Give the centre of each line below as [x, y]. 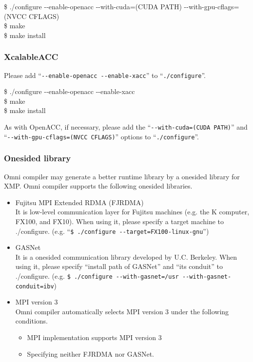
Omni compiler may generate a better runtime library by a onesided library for [122, 176]
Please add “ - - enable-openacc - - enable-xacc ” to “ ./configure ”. [105, 75]
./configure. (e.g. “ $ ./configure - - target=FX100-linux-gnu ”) [112, 231]
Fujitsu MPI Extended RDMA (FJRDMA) [79, 202]
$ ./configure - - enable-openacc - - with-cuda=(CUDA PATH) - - [96, 6]
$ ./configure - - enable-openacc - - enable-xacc [69, 91]
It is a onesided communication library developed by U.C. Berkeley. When [126, 257]
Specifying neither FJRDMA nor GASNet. [90, 353]
